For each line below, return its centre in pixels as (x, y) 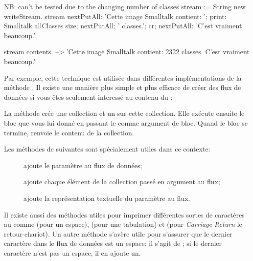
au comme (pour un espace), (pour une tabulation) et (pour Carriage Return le (123, 224)
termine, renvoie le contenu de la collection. (69, 132)
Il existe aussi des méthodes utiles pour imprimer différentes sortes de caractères (124, 214)
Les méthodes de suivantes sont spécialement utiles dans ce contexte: (107, 149)
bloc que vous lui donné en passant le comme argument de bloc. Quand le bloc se (126, 122)
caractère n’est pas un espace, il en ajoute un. (72, 252)
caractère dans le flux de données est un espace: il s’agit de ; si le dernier (113, 243)
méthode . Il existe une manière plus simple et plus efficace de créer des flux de (123, 87)
